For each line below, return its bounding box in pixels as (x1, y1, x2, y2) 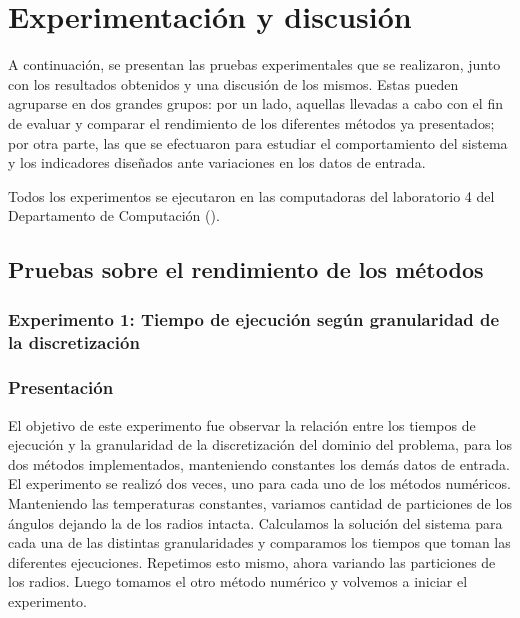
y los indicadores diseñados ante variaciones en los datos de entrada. (8, 152, 426, 173)
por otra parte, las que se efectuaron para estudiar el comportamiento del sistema (8, 132, 508, 153)
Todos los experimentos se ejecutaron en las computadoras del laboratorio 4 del (8, 185, 495, 206)
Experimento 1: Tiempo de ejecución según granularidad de (8, 306, 500, 331)
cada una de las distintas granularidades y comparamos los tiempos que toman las (8, 532, 511, 553)
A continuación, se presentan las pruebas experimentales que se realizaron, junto (8, 54, 501, 75)
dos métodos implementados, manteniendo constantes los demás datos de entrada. (8, 453, 510, 474)
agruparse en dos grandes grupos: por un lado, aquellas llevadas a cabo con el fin (8, 93, 503, 114)
